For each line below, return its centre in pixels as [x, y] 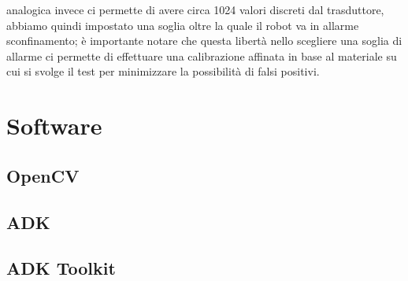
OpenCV [43, 175]
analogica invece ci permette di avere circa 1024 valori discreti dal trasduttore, [195, 9]
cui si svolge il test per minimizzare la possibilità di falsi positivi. [163, 71]
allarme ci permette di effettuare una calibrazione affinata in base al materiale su [202, 55]
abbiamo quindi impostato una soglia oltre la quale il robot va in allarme [183, 25]
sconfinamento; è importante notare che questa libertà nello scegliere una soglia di [204, 41]
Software [54, 126]
